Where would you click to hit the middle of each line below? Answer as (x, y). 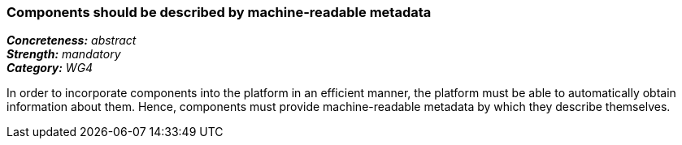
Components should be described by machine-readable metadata (219, 12)
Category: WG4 (50, 68)
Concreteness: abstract (72, 41)
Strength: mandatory (64, 54)
